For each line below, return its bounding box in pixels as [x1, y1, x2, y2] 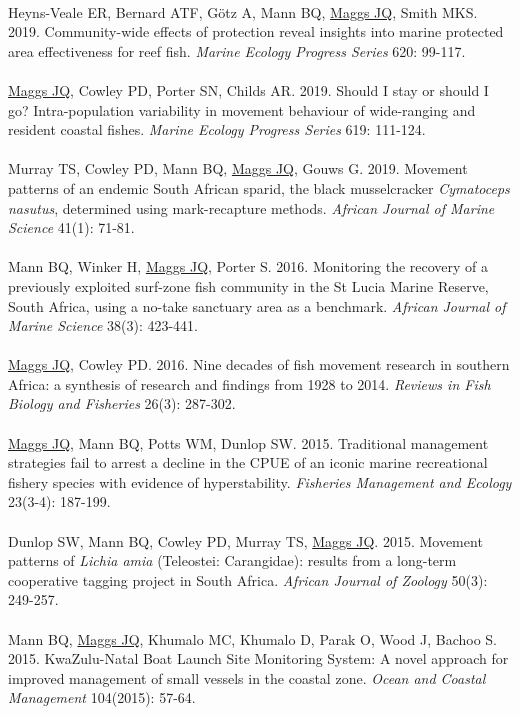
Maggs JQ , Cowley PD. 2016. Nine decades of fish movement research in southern [8, 354, 510, 375]
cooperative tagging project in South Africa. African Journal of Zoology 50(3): [8, 569, 488, 590]
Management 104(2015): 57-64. [8, 687, 196, 708]
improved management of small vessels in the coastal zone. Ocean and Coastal [8, 667, 486, 688]
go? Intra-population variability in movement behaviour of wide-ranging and [8, 99, 476, 120]
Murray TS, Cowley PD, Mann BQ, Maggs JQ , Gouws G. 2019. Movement [8, 158, 468, 179]
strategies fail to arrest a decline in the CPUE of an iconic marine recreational [8, 452, 488, 473]
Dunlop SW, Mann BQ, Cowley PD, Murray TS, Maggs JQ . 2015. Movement [8, 530, 483, 551]
